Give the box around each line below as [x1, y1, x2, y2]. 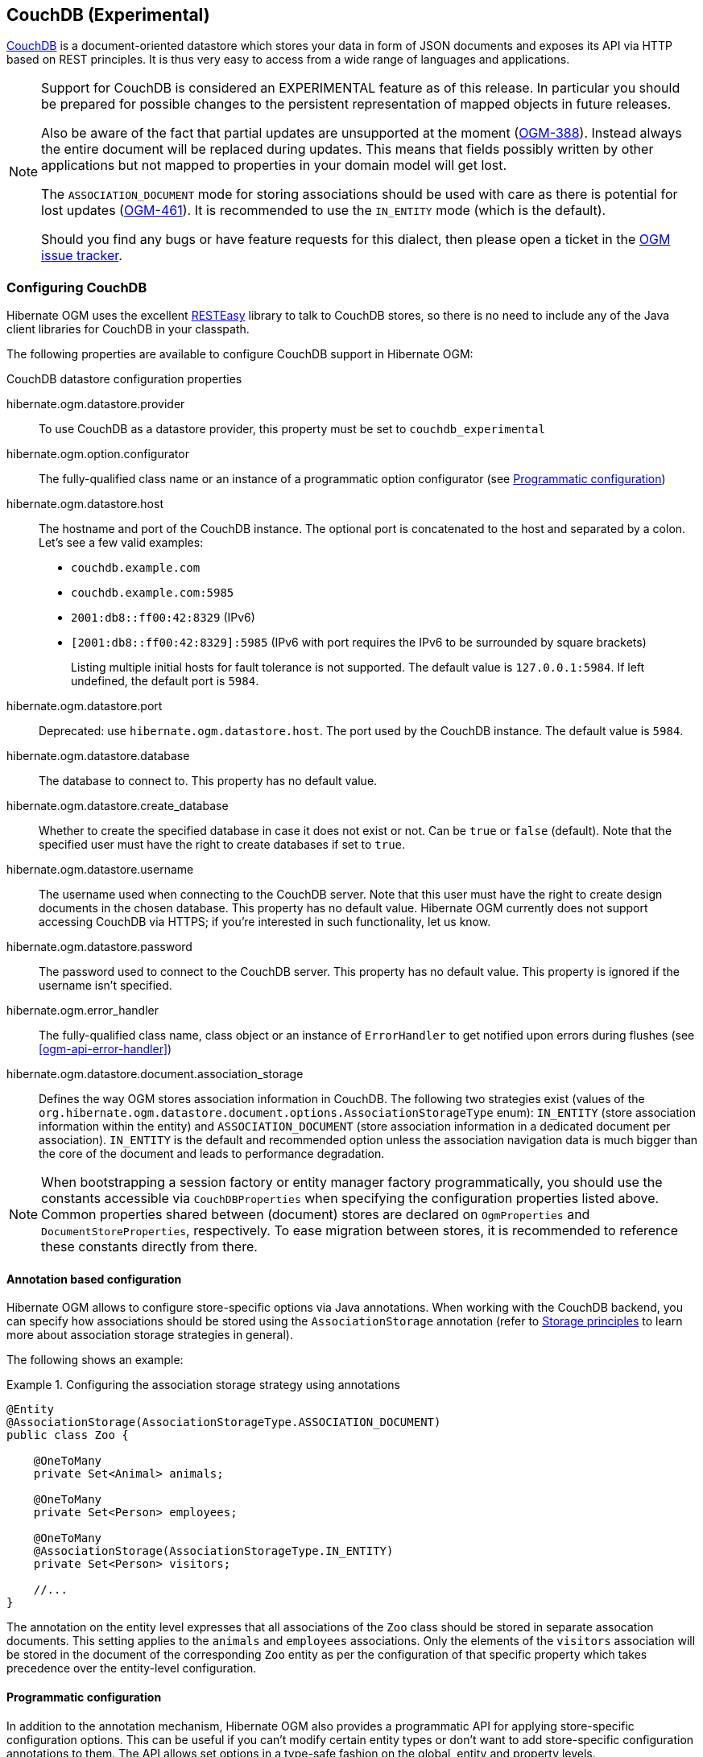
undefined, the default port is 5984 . [71, 674, 259, 688]
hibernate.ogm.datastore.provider [6, 397, 185, 411]
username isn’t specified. [39, 978, 172, 993]
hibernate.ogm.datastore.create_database [6, 799, 229, 813]
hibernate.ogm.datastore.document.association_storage [6, 1067, 304, 1081]
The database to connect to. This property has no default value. [39, 774, 378, 788]
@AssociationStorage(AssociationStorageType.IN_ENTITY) [33, 1544, 394, 1558]
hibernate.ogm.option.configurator [6, 447, 189, 461]
